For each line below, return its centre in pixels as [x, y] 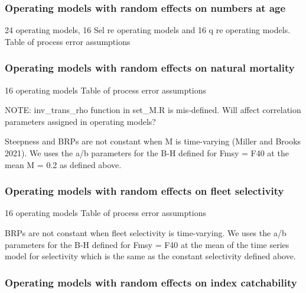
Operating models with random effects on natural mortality [150, 68]
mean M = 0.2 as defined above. [63, 164]
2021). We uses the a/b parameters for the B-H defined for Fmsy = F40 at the [147, 153]
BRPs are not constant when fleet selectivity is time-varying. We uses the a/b [146, 233]
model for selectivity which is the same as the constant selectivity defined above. [150, 256]
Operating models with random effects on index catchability [151, 282]
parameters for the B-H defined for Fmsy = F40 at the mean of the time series [147, 244]
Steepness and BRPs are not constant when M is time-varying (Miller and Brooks [153, 141]
